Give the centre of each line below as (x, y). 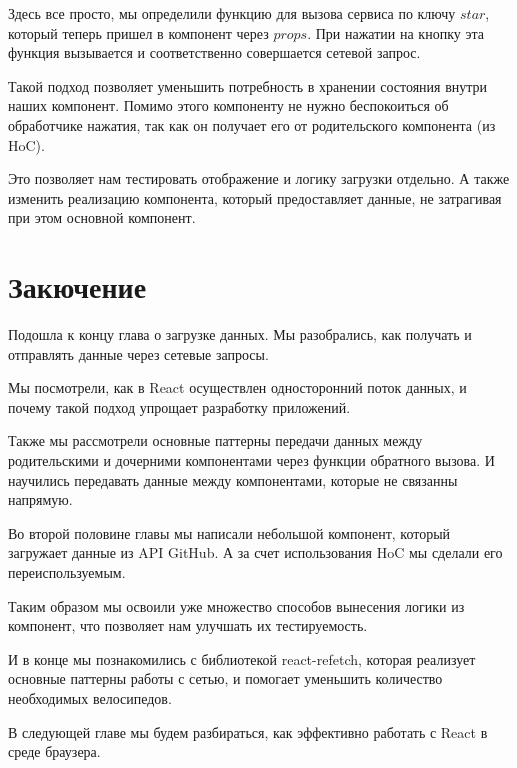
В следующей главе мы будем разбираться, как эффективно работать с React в (248, 731)
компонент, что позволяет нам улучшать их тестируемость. (188, 625)
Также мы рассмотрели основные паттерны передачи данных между (215, 440)
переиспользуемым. (67, 572)
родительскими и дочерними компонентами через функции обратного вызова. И (251, 460)
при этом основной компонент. (102, 217)
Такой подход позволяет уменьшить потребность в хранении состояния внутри (248, 85)
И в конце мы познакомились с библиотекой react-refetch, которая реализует (242, 658)
